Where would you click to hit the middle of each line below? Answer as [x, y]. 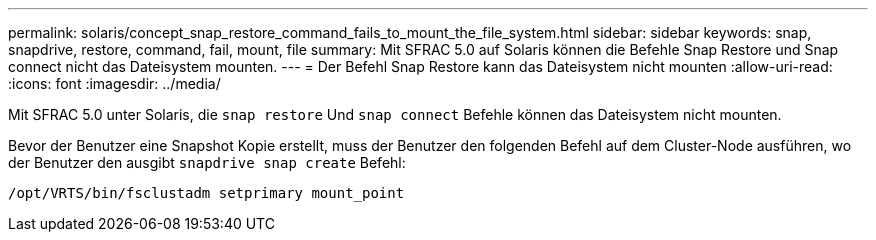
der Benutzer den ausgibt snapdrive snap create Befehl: [207, 162]
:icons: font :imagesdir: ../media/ [114, 83]
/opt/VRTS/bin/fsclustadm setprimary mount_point [206, 193]
